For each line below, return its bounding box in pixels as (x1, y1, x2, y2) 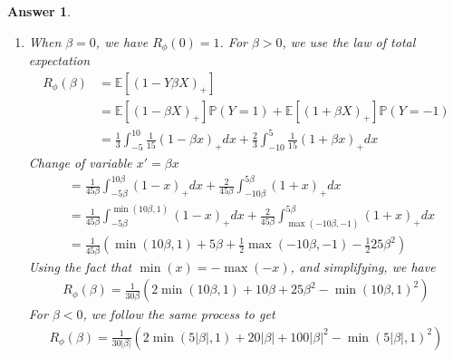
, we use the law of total (282, 32, 416, 51)
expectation (28, 51, 91, 70)
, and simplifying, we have (290, 256, 436, 276)
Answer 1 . (7, 2, 71, 20)
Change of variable (28, 153, 132, 172)
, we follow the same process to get (82, 305, 275, 324)
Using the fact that (28, 256, 132, 276)
